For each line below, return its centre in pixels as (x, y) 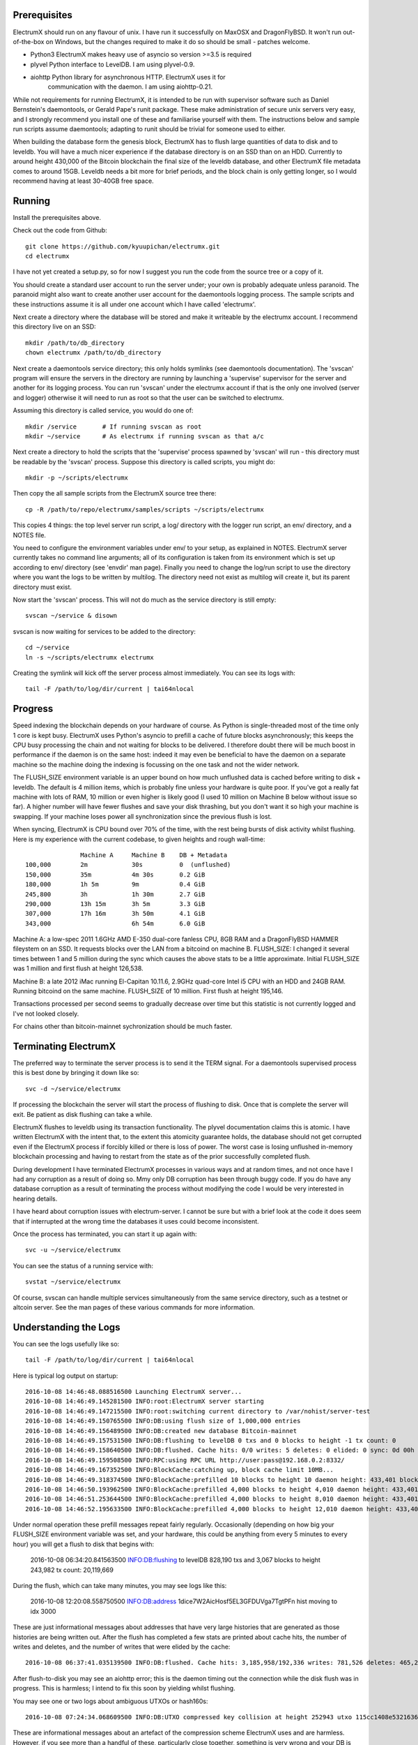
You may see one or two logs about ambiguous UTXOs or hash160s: (110, 1701)
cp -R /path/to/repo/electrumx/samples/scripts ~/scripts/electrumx (145, 509)
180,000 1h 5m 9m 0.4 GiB (115, 884)
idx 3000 (43, 1611)
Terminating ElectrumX (64, 1046)
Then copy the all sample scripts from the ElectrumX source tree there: (115, 493)
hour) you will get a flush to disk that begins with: (84, 1544)
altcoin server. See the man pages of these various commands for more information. (134, 1307)
